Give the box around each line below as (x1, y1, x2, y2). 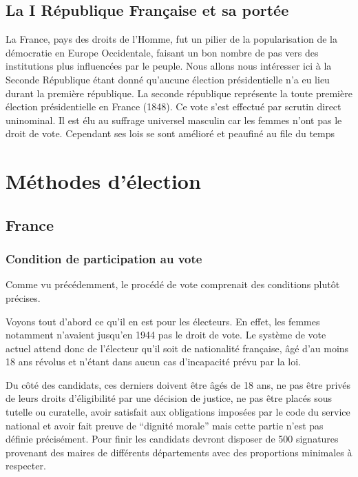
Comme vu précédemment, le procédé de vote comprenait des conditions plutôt (6, 277, 340, 292)
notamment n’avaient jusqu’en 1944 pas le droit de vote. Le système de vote (6, 327, 326, 342)
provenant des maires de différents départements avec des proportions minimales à (6, 445, 352, 459)
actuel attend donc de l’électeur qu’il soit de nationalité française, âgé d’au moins (6, 341, 349, 355)
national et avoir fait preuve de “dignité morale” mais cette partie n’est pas (6, 418, 324, 432)
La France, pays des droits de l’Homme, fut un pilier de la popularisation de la (6, 32, 337, 46)
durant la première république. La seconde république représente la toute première (6, 85, 352, 100)
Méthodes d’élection (6, 167, 201, 195)
